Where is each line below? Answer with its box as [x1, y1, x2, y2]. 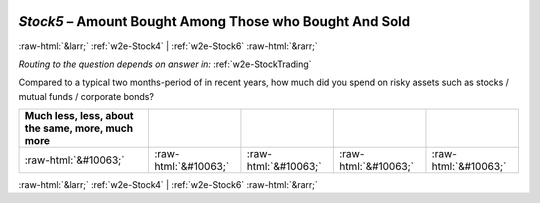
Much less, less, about [24, 109, 134, 123]
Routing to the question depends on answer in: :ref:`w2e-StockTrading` [18, 58, 312, 70]
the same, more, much [24, 121, 134, 135]
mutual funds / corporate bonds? [18, 90, 155, 102]
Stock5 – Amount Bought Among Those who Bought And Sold [18, 13, 410, 30]
